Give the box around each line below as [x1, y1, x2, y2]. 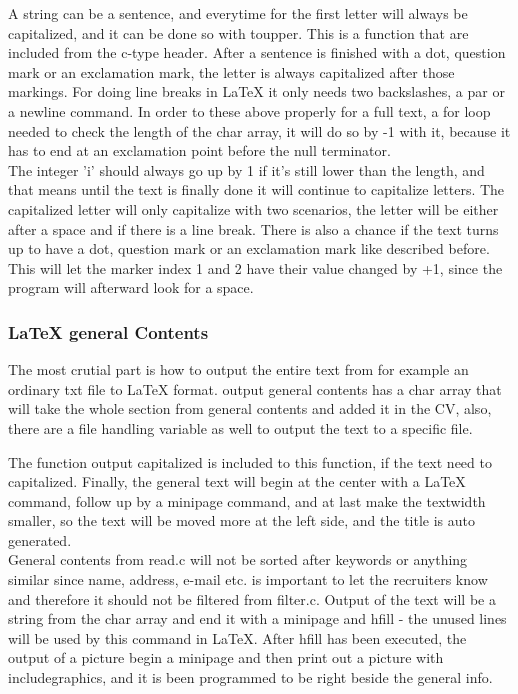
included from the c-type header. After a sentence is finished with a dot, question [8, 42, 506, 63]
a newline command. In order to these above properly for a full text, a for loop [8, 100, 491, 121]
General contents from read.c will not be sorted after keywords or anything [8, 549, 468, 570]
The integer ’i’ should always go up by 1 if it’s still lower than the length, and [8, 159, 485, 180]
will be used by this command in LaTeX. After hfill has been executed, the [8, 627, 467, 648]
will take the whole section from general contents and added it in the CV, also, [8, 398, 492, 419]
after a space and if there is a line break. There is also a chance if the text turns [8, 218, 499, 239]
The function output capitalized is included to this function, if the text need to [8, 451, 492, 472]
